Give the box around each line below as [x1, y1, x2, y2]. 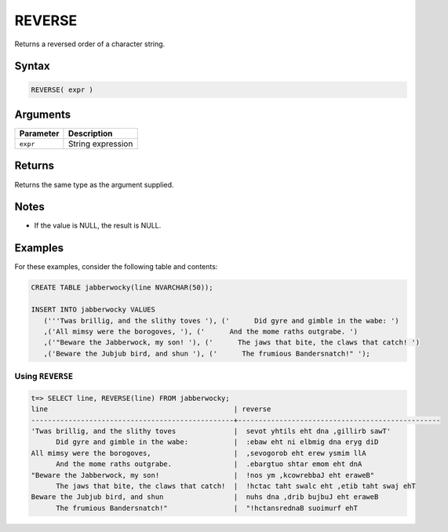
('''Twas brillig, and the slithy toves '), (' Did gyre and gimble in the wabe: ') [43, 316, 399, 325]
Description [67, 128, 113, 139]
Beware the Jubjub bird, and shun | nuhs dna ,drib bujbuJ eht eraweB [31, 493, 379, 501]
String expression [67, 138, 133, 149]
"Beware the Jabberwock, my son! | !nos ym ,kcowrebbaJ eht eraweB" [31, 471, 375, 479]
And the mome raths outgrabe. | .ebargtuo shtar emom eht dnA [56, 460, 362, 468]
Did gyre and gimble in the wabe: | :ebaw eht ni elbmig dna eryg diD [56, 438, 379, 446]
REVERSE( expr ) [31, 85, 94, 94]
